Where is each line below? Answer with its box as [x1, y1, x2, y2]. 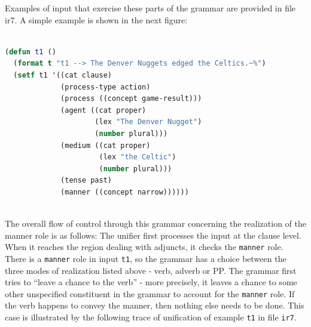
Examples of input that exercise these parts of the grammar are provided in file [5, 2, 296, 14]
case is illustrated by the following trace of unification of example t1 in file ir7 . [5, 311, 297, 323]
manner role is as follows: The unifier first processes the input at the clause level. [5, 229, 301, 241]
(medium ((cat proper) [60, 141, 151, 150]
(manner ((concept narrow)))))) [60, 187, 189, 196]
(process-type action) [60, 82, 151, 91]
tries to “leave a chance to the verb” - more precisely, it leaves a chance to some [5, 276, 297, 288]
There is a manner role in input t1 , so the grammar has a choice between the [5, 252, 286, 264]
